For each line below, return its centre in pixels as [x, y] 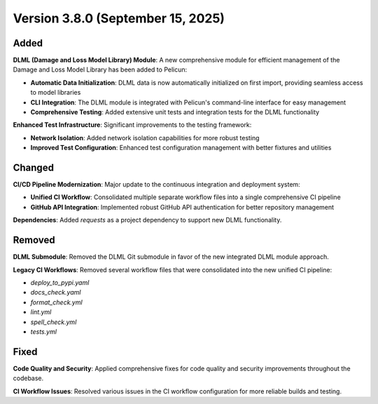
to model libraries [56, 93]
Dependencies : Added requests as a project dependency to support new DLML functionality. [147, 220]
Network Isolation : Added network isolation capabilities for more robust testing [145, 137]
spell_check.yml [54, 322]
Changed [33, 168]
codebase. [28, 378]
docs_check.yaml [56, 292]
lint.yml [41, 312]
